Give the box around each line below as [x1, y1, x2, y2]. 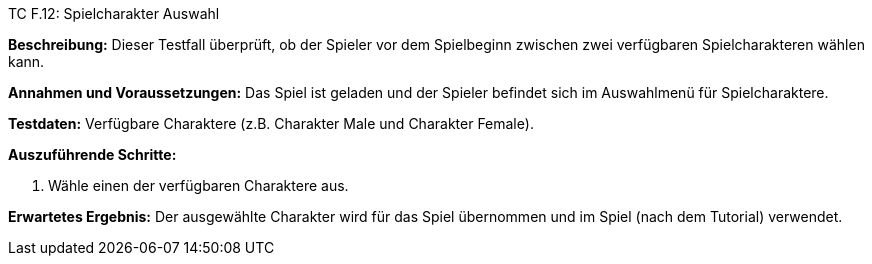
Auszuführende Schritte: [8, 146, 177, 163]
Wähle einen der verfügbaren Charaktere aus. [48, 177, 349, 194]
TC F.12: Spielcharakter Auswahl [8, 5, 220, 22]
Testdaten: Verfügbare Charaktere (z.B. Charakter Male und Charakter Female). [8, 115, 534, 132]
